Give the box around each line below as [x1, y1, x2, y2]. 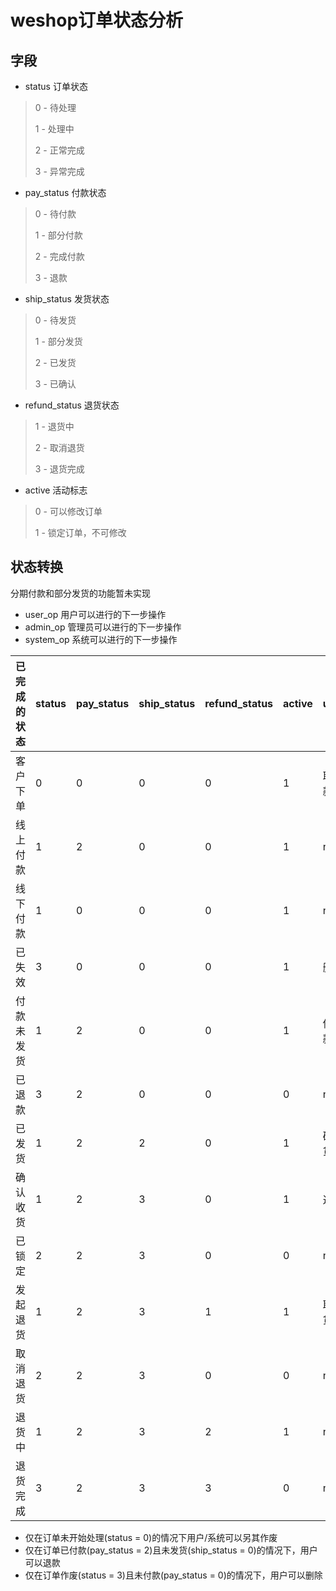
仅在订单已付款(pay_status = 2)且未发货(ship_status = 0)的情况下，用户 [24, 1544, 318, 1556]
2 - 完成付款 [34, 251, 85, 262]
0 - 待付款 [34, 208, 77, 220]
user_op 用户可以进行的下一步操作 [24, 608, 167, 620]
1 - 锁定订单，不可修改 [34, 527, 127, 538]
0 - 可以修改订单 [34, 506, 103, 517]
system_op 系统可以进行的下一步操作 [24, 633, 178, 645]
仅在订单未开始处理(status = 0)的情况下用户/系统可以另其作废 [24, 1531, 278, 1543]
